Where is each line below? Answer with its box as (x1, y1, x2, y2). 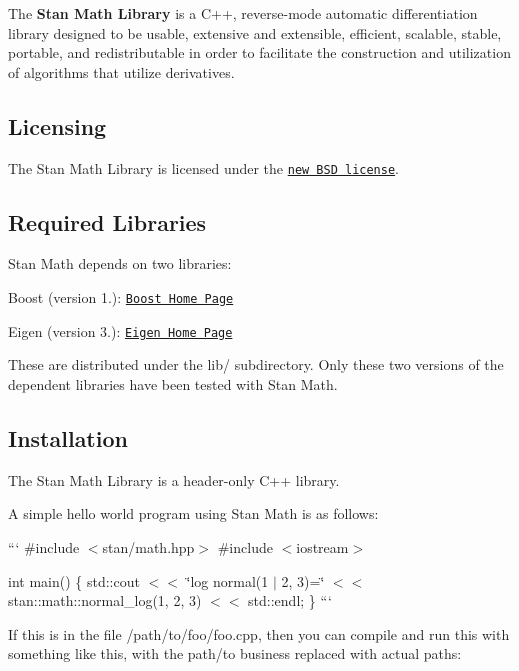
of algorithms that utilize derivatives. (8, 61, 235, 82)
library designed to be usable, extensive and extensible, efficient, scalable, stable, (8, 22, 502, 43)
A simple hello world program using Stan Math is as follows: (8, 503, 379, 524)
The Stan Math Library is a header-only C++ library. (8, 469, 340, 490)
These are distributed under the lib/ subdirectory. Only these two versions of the (8, 354, 504, 375)
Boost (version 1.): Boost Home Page (8, 287, 234, 308)
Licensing (8, 110, 107, 141)
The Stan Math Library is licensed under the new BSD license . (8, 157, 400, 178)
